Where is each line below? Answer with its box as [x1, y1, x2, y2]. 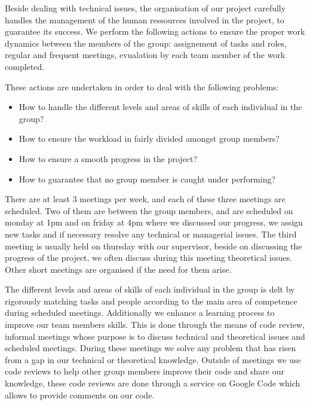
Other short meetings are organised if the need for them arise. [5, 263, 232, 275]
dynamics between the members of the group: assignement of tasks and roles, [5, 36, 287, 49]
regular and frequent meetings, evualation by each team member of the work [5, 48, 286, 61]
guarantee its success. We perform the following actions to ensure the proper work [5, 25, 305, 38]
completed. [5, 60, 45, 72]
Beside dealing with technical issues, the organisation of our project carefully [5, 2, 286, 14]
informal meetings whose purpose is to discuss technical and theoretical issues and [5, 330, 305, 342]
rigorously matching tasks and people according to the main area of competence [5, 294, 297, 307]
